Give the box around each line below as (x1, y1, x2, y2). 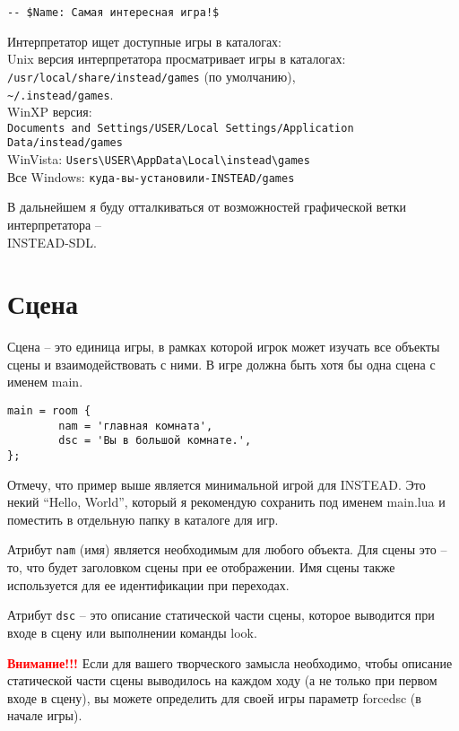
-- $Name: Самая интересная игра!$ (7, 6, 220, 19)
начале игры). (7, 706, 82, 725)
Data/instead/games (7, 136, 123, 150)
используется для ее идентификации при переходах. (7, 575, 290, 594)
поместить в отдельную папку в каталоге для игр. (7, 509, 279, 528)
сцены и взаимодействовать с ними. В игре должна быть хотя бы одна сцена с (7, 354, 436, 373)
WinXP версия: (7, 102, 92, 121)
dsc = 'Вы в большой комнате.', (58, 434, 252, 448)
